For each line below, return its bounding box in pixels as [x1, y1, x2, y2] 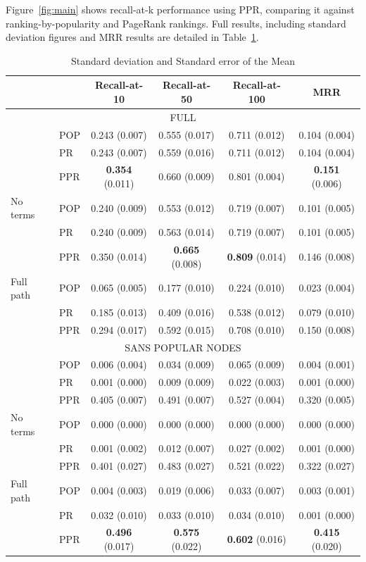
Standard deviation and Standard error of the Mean [71, 53, 295, 68]
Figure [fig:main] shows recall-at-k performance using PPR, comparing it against [6, 2, 355, 16]
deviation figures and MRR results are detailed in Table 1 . [6, 30, 259, 44]
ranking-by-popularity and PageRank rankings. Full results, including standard [6, 15, 346, 30]
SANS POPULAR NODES [125, 339, 241, 354]
